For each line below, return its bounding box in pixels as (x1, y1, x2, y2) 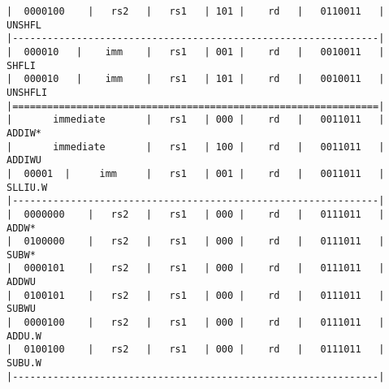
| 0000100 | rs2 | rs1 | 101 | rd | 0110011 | (6, 6, 385, 17)
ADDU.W (6, 330, 41, 342)
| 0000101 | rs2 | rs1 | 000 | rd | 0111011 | (6, 262, 385, 274)
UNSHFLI (6, 86, 48, 98)
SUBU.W (6, 357, 41, 370)
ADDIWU (6, 154, 41, 166)
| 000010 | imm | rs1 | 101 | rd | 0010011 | (6, 73, 385, 85)
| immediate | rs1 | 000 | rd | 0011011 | (6, 114, 385, 126)
